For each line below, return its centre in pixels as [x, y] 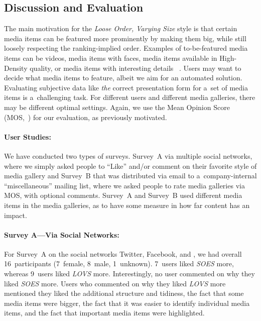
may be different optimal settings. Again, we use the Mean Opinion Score [117, 107]
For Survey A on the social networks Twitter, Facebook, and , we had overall [123, 253]
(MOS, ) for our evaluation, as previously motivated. [86, 117]
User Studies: [28, 136]
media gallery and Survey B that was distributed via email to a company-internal [130, 176]
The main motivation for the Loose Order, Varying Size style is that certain [121, 28]
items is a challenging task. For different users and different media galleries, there [130, 97]
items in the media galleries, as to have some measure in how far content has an [127, 205]
